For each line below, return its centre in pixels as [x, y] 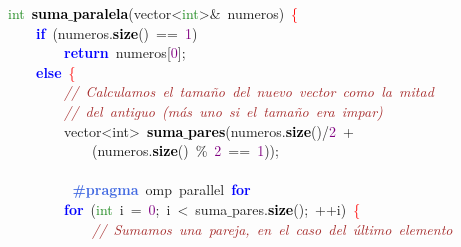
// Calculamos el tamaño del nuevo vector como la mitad [249, 91]
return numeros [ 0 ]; [125, 52]
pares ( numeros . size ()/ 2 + [271, 130]
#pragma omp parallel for [161, 189]
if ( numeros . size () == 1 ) [117, 32]
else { [56, 71]
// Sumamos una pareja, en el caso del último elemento [272, 228]
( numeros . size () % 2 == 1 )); [185, 150]
